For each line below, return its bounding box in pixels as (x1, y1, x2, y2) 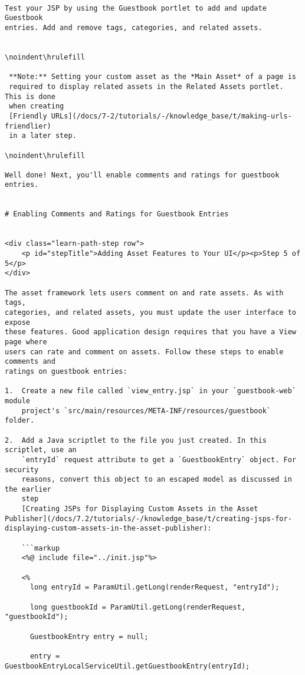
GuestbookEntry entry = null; (29, 632, 149, 641)
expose (5, 318, 30, 327)
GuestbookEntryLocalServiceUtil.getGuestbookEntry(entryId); (5, 661, 250, 670)
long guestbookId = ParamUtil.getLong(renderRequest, (29, 602, 246, 611)
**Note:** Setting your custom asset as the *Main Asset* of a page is (9, 73, 296, 81)
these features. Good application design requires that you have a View (5, 328, 296, 337)
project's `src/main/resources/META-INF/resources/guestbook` (21, 406, 271, 415)
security (5, 465, 39, 474)
